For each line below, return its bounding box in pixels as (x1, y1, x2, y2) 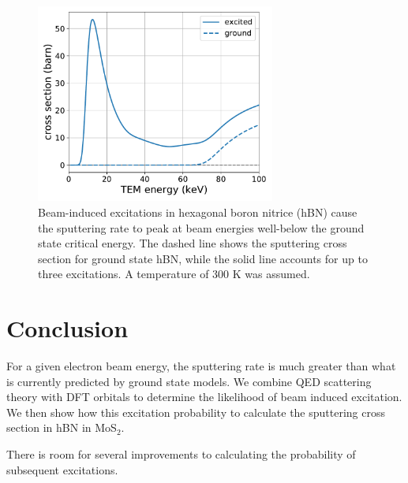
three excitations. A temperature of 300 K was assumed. (38, 266, 310, 282)
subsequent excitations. (6, 461, 118, 477)
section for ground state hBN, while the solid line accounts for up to (38, 250, 368, 266)
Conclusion (6, 312, 129, 344)
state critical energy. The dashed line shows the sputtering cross (38, 235, 347, 251)
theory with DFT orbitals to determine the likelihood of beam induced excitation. (6, 388, 402, 405)
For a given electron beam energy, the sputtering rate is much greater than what (6, 358, 396, 374)
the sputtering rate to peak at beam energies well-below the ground (38, 219, 365, 236)
